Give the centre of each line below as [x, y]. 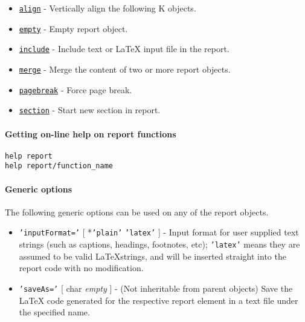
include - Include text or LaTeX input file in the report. [124, 49]
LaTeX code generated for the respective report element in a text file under [159, 300]
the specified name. [54, 312]
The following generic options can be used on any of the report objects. [137, 212]
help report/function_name [59, 166]
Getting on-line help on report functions [91, 133]
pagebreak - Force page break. [75, 89]
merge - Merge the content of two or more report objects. [125, 69]
